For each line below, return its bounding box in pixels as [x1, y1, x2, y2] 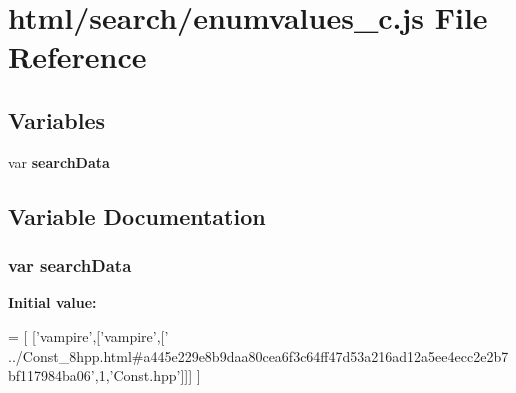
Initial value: [8, 292, 97, 313]
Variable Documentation [8, 200, 266, 231]
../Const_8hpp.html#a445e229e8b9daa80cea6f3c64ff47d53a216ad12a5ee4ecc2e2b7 [8, 345, 509, 366]
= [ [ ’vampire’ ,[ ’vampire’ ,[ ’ [8, 325, 169, 346]
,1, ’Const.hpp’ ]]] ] [94, 365, 201, 386]
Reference [8, 36, 147, 77]
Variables [8, 104, 106, 135]
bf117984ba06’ [8, 365, 95, 386]
